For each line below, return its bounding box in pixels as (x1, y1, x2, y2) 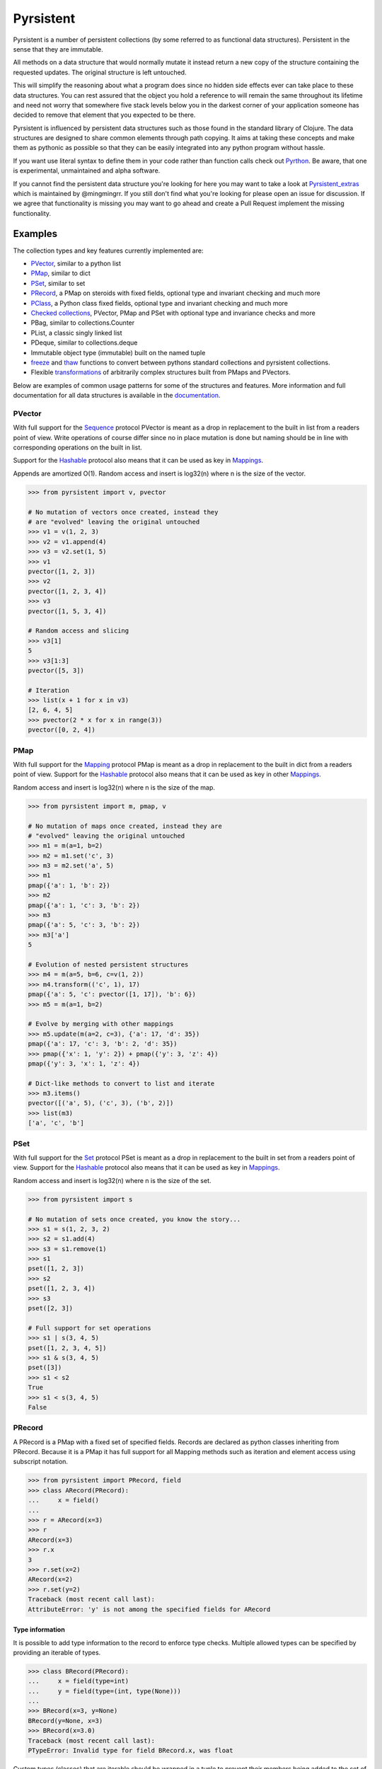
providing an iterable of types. (13, 1648, 101, 1656)
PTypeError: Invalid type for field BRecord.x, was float (28, 1746, 233, 1754)
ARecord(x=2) (28, 1575, 74, 1584)
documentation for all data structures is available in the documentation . (13, 391, 221, 400)
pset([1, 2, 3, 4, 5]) (28, 1344, 107, 1352)
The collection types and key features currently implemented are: (13, 246, 204, 255)
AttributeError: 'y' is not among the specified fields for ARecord (28, 1605, 271, 1613)
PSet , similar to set (30, 279, 86, 287)
